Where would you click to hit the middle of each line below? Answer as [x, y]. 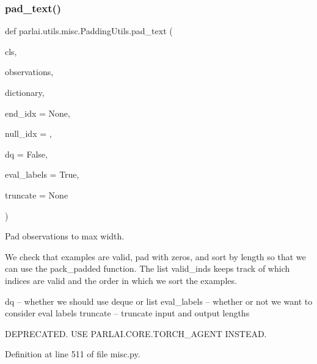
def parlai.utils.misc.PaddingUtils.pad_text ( [89, 31]
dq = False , [26, 154]
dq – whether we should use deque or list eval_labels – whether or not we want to [159, 301]
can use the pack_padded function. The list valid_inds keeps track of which [148, 268]
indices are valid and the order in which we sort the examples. [121, 280]
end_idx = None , [38, 113]
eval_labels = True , [42, 174]
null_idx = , [28, 133]
